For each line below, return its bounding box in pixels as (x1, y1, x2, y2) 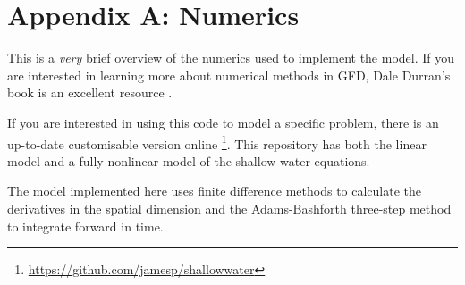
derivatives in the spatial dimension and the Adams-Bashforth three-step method (7, 198, 452, 217)
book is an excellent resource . (7, 83, 173, 102)
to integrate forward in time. (7, 216, 164, 235)
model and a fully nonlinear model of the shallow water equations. (7, 151, 370, 170)
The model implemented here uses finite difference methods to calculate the (7, 181, 422, 200)
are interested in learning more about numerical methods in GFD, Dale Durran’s (7, 65, 451, 84)
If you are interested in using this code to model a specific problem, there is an (7, 113, 439, 131)
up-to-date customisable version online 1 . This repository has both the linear (7, 131, 427, 153)
